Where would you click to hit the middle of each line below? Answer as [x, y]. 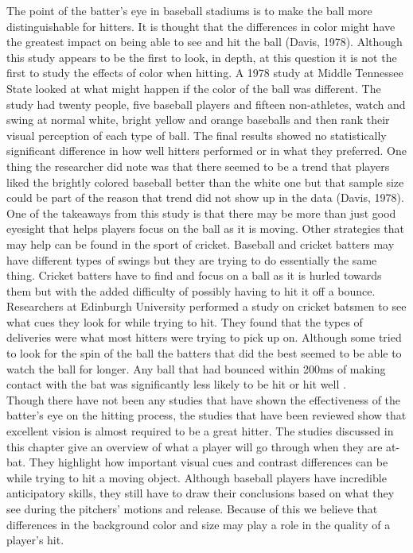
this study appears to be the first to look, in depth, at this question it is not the [202, 57]
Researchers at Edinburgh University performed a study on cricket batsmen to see [206, 306]
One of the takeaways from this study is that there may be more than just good [201, 213]
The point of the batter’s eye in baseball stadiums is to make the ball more [189, 10]
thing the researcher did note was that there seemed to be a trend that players [198, 166]
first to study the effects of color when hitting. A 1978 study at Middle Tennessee [205, 73]
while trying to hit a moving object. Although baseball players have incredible [197, 477]
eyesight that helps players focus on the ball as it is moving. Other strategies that [206, 228]
